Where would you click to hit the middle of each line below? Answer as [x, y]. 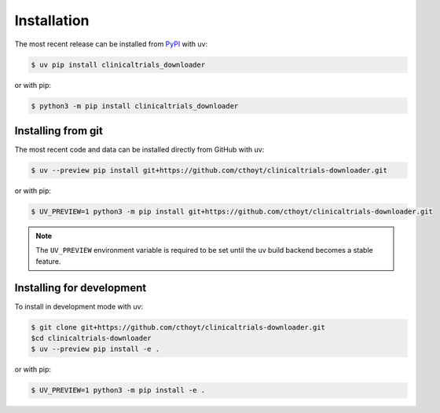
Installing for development [81, 288]
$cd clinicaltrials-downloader [92, 338]
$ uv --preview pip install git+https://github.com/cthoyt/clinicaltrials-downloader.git [209, 170]
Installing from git [59, 131]
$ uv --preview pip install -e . [95, 349]
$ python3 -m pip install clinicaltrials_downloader [135, 106]
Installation [52, 20]
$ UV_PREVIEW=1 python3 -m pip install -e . [118, 390]
